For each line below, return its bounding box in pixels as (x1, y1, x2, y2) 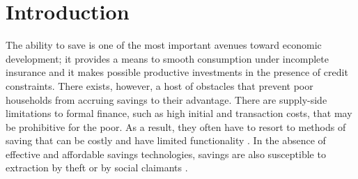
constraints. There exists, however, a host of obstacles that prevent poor (6, 78, 313, 93)
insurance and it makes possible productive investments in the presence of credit (6, 65, 348, 79)
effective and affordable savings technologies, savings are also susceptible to (6, 146, 326, 161)
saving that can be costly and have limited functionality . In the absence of (6, 133, 326, 148)
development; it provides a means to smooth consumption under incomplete (6, 51, 329, 65)
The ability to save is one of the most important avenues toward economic (6, 38, 322, 52)
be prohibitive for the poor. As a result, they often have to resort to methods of (6, 119, 346, 134)
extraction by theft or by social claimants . (6, 160, 188, 175)
